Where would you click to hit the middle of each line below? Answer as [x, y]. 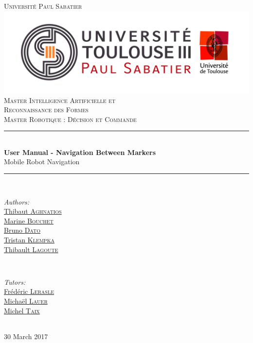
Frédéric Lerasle [29, 291]
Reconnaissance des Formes [46, 110]
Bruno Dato [22, 230]
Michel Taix [22, 310]
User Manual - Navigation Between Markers [80, 152]
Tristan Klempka [29, 240]
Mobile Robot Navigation [42, 162]
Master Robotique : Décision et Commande [70, 119]
